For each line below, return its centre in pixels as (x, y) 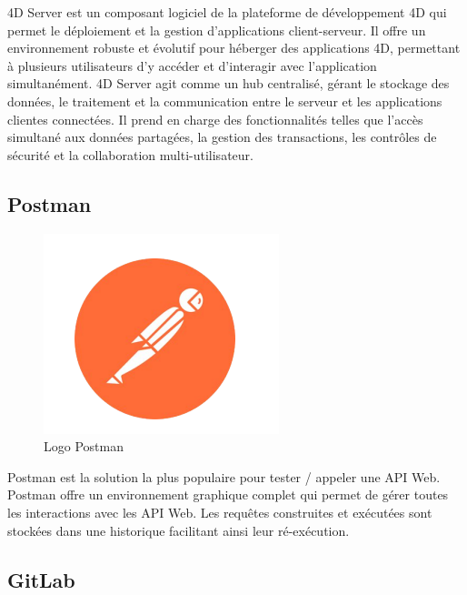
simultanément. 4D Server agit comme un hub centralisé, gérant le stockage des (229, 83)
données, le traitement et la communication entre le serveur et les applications (225, 101)
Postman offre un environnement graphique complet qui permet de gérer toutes (228, 494)
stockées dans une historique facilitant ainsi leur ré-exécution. (179, 530)
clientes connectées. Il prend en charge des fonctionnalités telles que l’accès (215, 119)
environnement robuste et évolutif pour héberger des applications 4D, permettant (234, 48)
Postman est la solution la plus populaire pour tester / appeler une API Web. (224, 476)
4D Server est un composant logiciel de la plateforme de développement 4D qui (227, 12)
